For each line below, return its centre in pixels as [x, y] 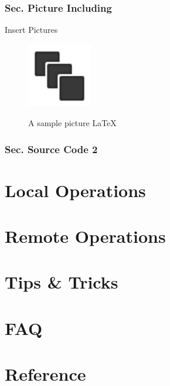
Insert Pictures [31, 30]
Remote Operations [85, 236]
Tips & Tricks [62, 282]
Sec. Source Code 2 [51, 149]
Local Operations [75, 190]
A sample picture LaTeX [72, 123]
